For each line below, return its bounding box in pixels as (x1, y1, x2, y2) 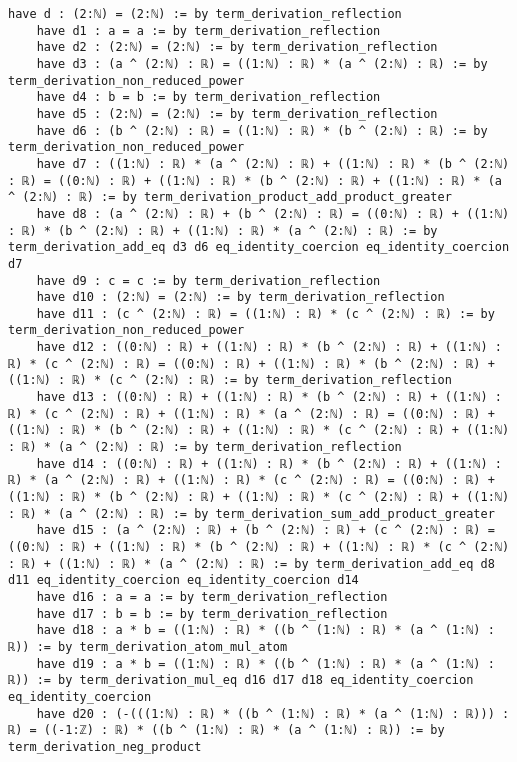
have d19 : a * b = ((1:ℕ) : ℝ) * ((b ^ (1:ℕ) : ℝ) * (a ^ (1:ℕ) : (36, 656, 495, 671)
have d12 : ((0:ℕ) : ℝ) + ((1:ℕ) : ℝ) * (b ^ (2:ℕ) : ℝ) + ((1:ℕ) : (36, 340, 502, 355)
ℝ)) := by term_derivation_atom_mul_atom (8, 639, 288, 654)
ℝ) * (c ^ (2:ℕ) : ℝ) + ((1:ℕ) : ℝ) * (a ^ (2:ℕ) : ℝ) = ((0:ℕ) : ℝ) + (8, 406, 495, 421)
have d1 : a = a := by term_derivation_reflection (36, 23, 381, 38)
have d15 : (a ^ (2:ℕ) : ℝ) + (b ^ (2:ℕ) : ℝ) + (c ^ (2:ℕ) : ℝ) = (36, 523, 495, 538)
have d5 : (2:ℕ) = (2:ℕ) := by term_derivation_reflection (36, 106, 438, 121)
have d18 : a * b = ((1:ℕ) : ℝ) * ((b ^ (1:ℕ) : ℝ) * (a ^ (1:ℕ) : (36, 623, 495, 638)
